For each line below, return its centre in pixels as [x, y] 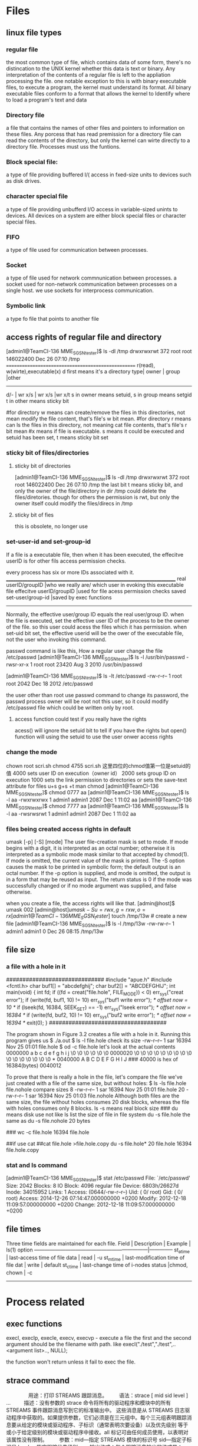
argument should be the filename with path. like [64, 1344]
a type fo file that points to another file [52, 318]
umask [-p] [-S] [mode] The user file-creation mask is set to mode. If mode [97, 842]
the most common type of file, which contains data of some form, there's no [99, 62]
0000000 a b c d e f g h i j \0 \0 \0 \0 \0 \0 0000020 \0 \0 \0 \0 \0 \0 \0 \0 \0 [99, 1053]
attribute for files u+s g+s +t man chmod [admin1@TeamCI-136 [82, 786]
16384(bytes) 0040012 [34, 1065]
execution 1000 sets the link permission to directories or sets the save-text [97, 780]
